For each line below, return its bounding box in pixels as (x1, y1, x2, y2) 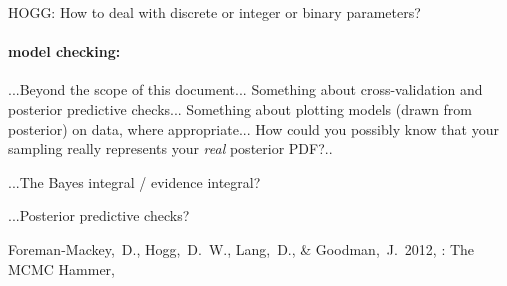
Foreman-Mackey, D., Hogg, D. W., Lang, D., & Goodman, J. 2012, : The (8, 238, 475, 259)
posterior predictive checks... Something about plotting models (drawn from (8, 98, 473, 119)
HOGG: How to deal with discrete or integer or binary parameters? (8, 2, 421, 22)
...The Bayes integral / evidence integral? (8, 171, 261, 192)
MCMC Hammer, (8, 258, 115, 279)
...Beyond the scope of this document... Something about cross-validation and (8, 79, 483, 100)
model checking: (8, 41, 121, 62)
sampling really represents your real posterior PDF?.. (8, 138, 333, 159)
